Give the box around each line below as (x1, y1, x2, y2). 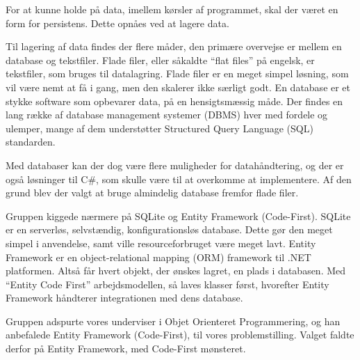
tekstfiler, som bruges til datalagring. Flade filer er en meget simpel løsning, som (6, 66, 349, 81)
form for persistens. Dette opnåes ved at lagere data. (6, 15, 229, 30)
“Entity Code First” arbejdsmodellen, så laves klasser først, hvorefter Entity (6, 276, 329, 291)
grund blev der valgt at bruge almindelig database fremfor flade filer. (6, 185, 299, 200)
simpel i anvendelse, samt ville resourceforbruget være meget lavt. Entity (6, 235, 316, 250)
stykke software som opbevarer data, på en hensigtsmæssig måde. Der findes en (6, 93, 343, 108)
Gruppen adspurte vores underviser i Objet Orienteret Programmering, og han (6, 313, 341, 328)
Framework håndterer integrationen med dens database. (6, 290, 243, 305)
